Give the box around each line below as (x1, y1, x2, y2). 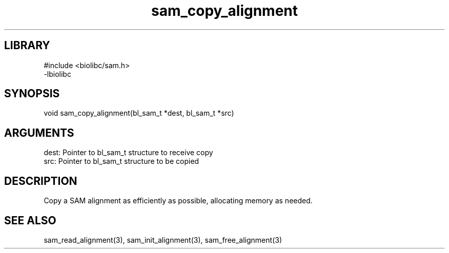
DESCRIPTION (4, 174, 77, 187)
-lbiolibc (44, 69, 71, 78)
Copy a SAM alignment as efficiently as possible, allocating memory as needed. (44, 196, 313, 205)
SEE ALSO (4, 214, 56, 227)
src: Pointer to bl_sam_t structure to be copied (44, 157, 199, 166)
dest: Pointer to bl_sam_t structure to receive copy (44, 148, 213, 157)
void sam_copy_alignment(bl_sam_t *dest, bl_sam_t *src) (44, 109, 234, 118)
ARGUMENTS (4, 126, 74, 139)
